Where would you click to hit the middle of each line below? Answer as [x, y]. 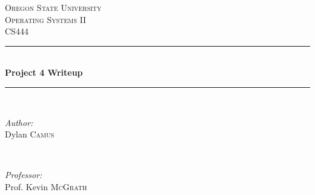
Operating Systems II [46, 19]
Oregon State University [53, 7]
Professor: [24, 175]
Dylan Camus [30, 134]
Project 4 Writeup [44, 72]
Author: [19, 122]
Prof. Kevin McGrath [46, 186]
